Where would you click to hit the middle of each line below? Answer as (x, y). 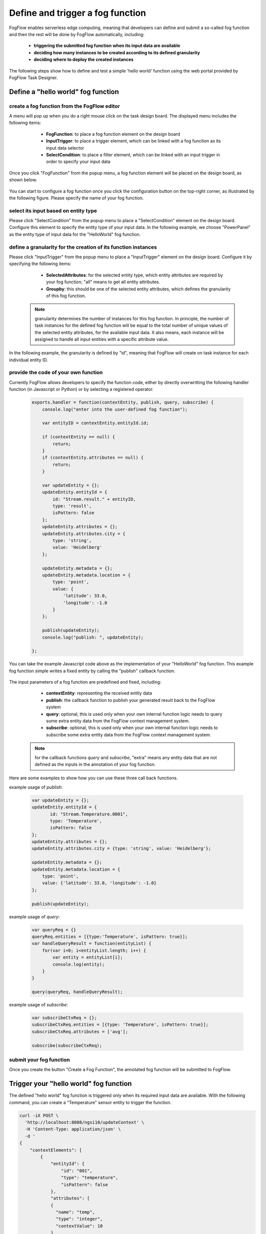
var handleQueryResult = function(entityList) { (92, 944)
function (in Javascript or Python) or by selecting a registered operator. (81, 389)
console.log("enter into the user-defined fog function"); (115, 409)
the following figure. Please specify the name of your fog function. (76, 198)
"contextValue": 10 (79, 1226)
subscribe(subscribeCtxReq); (67, 1045)
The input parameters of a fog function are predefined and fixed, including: (85, 682)
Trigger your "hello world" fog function (70, 1084)
